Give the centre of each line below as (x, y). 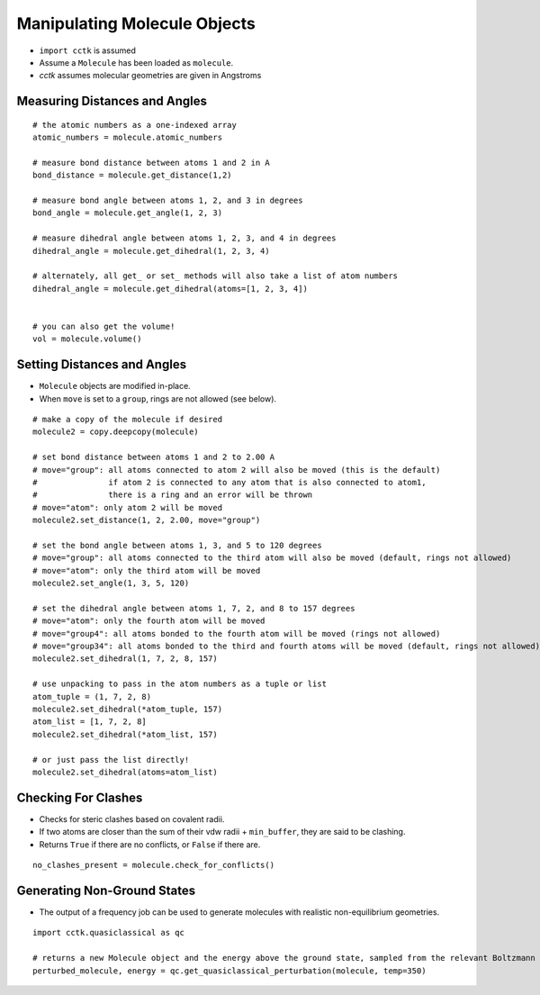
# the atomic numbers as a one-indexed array (135, 125)
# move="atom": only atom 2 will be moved (128, 507)
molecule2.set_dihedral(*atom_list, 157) (125, 734)
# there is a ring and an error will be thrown (173, 495)
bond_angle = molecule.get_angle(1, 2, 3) (128, 213)
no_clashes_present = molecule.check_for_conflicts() (153, 865)
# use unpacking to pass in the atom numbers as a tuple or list (180, 684)
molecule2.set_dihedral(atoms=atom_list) (125, 772)
